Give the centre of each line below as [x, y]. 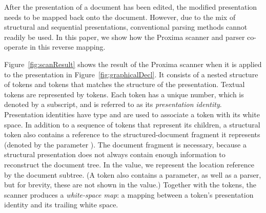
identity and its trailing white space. [61, 205]
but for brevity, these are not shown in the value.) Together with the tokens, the [130, 185]
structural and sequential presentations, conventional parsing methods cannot [126, 27]
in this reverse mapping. [68, 47]
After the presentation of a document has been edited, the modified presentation [131, 7]
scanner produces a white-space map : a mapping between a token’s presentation [129, 194]
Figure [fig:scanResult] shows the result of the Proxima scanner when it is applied [133, 64]
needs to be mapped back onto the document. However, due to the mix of [120, 17]
